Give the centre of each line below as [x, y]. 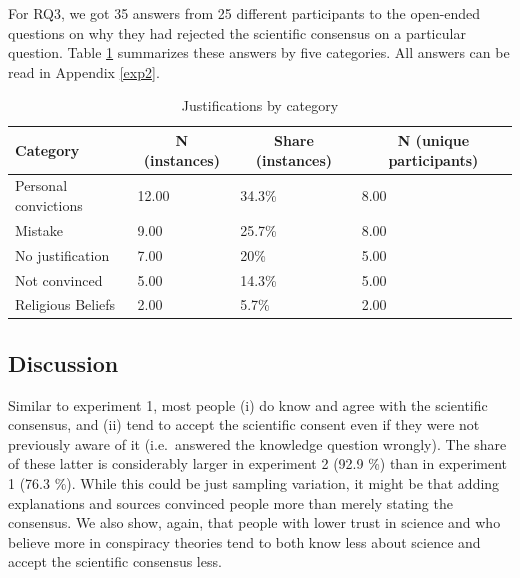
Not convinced [59, 279]
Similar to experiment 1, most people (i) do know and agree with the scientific [248, 404]
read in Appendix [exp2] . [84, 71]
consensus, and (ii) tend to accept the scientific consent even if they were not [244, 424]
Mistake [39, 229]
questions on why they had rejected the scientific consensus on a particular [237, 32]
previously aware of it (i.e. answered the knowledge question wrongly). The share [257, 443]
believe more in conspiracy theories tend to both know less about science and [244, 541]
